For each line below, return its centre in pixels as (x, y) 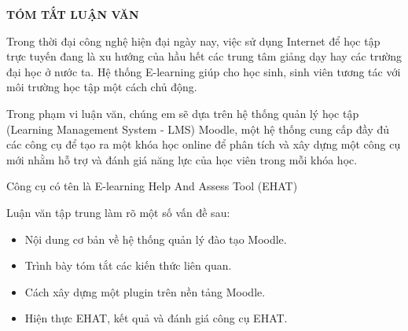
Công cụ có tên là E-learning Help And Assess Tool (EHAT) (152, 186)
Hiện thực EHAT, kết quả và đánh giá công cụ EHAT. (156, 318)
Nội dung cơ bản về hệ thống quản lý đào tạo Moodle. (156, 239)
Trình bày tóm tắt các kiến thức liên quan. (128, 265)
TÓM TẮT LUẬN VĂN (73, 14)
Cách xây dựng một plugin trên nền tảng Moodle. (145, 291)
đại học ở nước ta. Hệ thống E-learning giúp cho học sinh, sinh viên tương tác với (204, 71)
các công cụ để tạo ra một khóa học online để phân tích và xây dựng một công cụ (204, 144)
